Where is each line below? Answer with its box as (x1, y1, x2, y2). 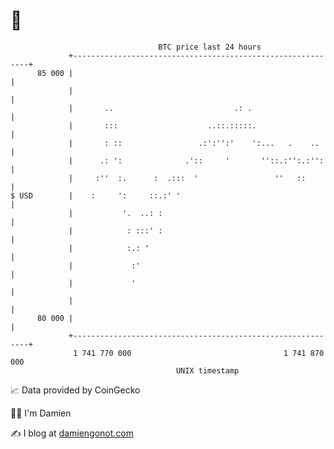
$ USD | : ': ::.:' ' (10, 190, 182, 201)
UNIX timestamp (175, 365, 240, 376)
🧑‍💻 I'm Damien (10, 407, 72, 419)
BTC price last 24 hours (158, 42, 262, 52)
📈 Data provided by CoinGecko (10, 384, 141, 396)
